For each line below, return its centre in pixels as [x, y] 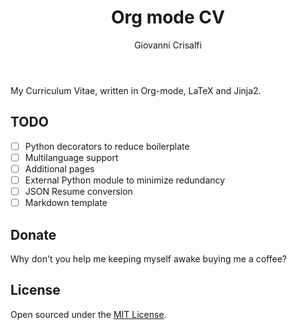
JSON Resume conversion [78, 191]
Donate [33, 234]
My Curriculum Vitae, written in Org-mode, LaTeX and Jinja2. [136, 90]
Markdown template [66, 203]
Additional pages [59, 168]
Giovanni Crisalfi [168, 45]
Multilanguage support [71, 157]
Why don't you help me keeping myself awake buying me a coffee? [148, 258]
